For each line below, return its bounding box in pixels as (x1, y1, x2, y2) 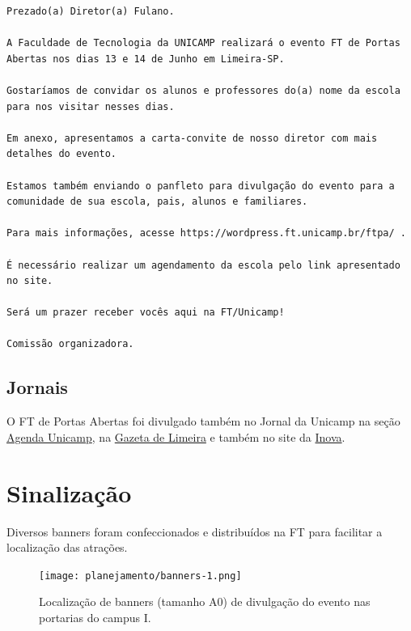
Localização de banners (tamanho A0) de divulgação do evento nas (39, 593, 371, 610)
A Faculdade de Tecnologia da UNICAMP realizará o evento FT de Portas (6, 37, 400, 49)
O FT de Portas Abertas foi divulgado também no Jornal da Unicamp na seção (6, 413, 400, 430)
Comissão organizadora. (6, 338, 134, 350)
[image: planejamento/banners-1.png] (39, 570, 242, 582)
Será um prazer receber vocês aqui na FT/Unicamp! (6, 307, 285, 319)
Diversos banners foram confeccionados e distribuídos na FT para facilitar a (6, 523, 383, 540)
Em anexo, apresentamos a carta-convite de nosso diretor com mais (6, 132, 378, 144)
